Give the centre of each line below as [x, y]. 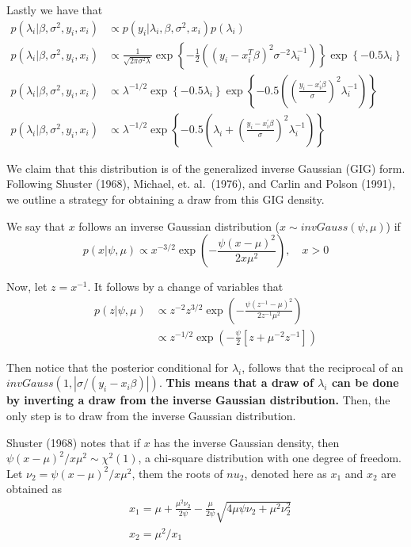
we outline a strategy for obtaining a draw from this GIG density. [166, 199]
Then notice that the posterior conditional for [118, 367]
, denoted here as [285, 473]
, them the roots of [177, 473]
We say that [36, 226]
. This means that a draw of [236, 383]
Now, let [27, 287]
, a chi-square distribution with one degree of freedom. [270, 458]
